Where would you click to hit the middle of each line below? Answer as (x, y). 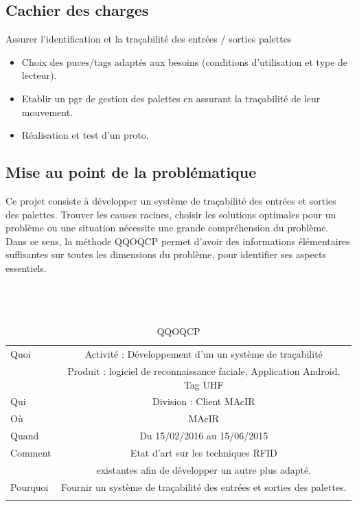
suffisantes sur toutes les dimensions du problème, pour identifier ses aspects (166, 254)
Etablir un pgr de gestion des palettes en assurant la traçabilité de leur (171, 98)
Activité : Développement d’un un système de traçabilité (204, 354)
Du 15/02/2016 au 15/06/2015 (204, 436)
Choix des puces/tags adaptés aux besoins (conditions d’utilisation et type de (185, 61)
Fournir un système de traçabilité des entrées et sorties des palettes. (204, 486)
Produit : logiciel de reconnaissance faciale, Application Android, (204, 371)
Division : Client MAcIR (204, 401)
